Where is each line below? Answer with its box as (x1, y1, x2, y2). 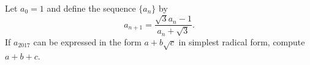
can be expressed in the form (33, 35, 142, 48)
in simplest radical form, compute (178, 35, 305, 48)
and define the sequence (47, 2, 136, 14)
